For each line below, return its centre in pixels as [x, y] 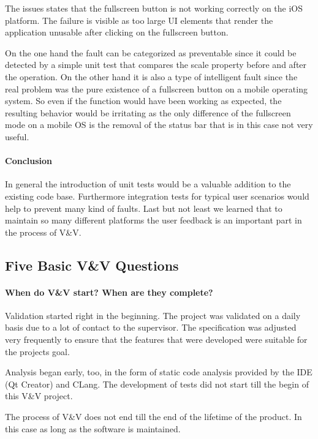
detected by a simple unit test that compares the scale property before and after [156, 65]
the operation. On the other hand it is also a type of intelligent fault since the [151, 76]
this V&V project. [39, 396]
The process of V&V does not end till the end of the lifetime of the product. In [153, 417]
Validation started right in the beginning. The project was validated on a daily [153, 315]
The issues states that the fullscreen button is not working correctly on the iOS [154, 8]
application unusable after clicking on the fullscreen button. [117, 32]
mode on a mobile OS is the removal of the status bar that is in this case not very [159, 125]
